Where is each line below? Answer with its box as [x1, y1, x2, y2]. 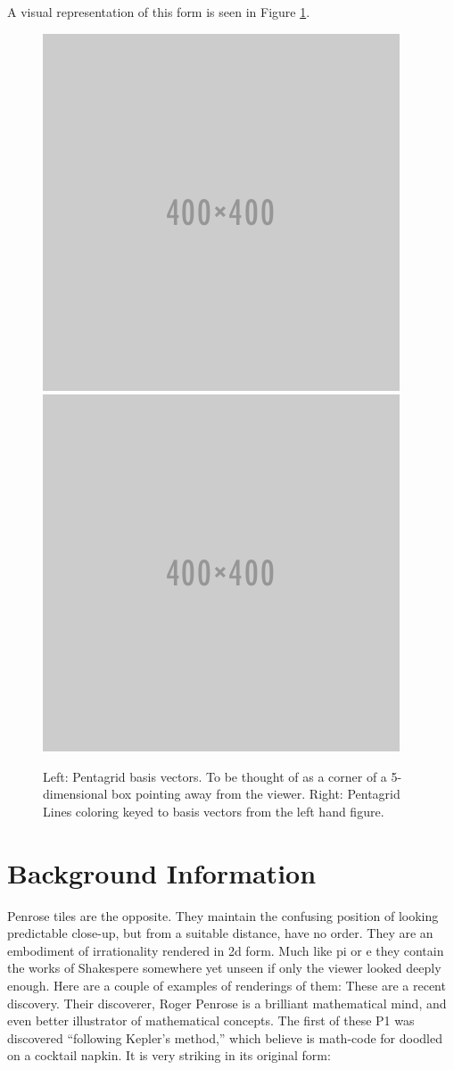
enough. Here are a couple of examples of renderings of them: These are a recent [7, 976, 446, 995]
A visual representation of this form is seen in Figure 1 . [7, 3, 310, 21]
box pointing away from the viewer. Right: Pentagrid [111, 784, 400, 803]
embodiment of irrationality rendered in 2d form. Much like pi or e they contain [7, 941, 444, 959]
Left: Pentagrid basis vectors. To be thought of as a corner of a [43, 767, 387, 785]
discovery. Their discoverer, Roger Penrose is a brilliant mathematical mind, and [7, 993, 447, 1012]
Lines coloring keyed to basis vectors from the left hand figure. [43, 801, 384, 820]
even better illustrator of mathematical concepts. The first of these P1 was [7, 1011, 415, 1030]
